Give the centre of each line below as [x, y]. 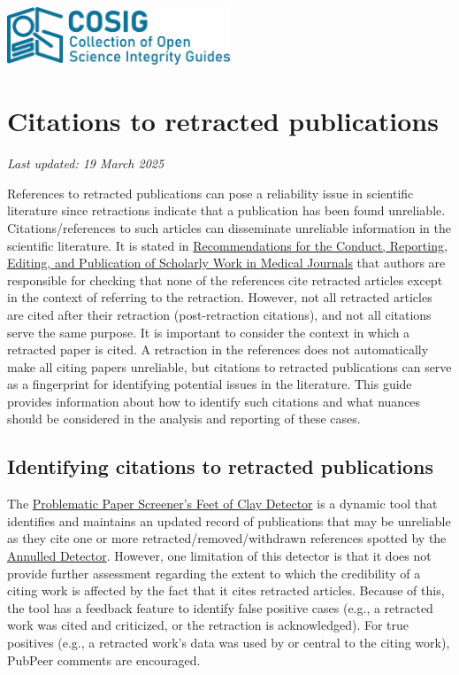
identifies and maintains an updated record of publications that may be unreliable [229, 520]
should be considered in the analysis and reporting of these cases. [184, 419]
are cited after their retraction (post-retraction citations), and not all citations [219, 314]
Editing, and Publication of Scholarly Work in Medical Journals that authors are [226, 263]
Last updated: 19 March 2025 [86, 163]
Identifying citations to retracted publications [221, 466]
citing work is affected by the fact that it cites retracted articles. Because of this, [226, 590]
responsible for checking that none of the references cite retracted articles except [225, 279]
